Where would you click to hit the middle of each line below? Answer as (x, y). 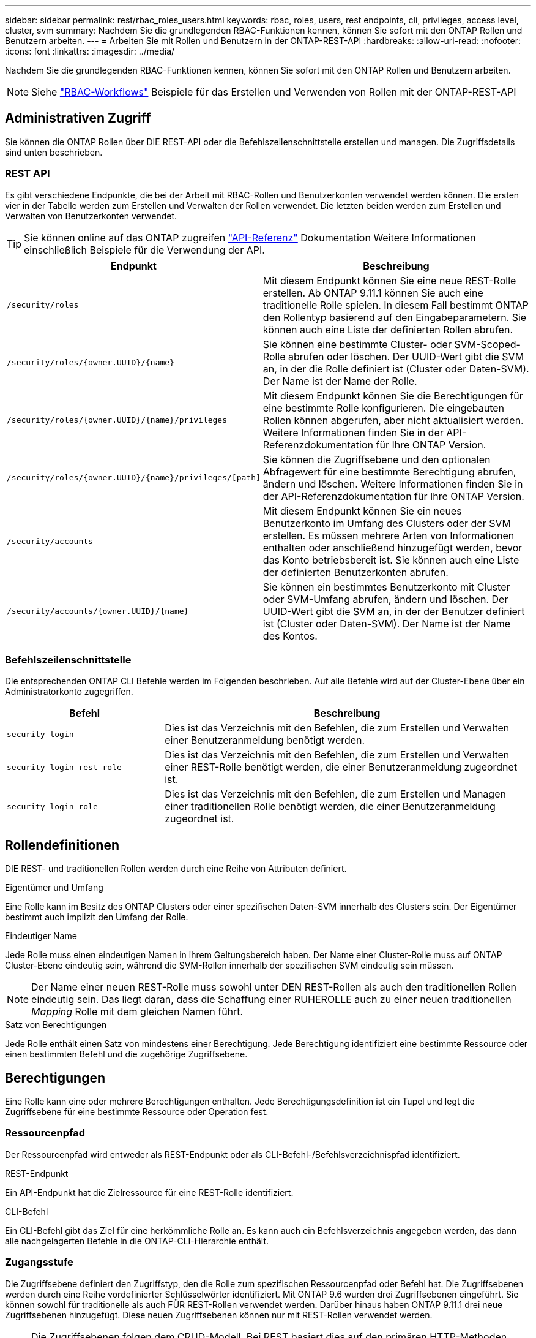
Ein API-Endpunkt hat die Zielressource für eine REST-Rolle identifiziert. (149, 1192)
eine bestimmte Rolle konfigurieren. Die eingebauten (384, 408)
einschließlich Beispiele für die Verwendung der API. (144, 250)
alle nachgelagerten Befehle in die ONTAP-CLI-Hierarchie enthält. (137, 1241)
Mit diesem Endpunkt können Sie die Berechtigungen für (393, 395)
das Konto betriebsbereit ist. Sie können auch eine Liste (391, 560)
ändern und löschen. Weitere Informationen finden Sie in (393, 484)
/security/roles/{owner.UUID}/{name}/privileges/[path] (134, 478)
